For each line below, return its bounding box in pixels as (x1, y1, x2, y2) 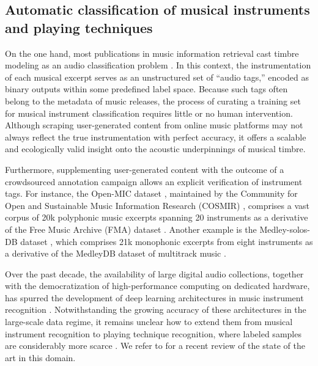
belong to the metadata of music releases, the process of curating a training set (5, 94, 301, 107)
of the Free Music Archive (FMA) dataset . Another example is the (5, 222, 257, 235)
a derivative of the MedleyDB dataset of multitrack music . (5, 247, 226, 260)
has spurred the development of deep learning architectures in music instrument (5, 291, 304, 304)
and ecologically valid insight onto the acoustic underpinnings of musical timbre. (5, 142, 306, 155)
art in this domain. (5, 351, 76, 364)
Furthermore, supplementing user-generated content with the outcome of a (5, 163, 284, 175)
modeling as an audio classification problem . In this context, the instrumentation (5, 59, 311, 71)
